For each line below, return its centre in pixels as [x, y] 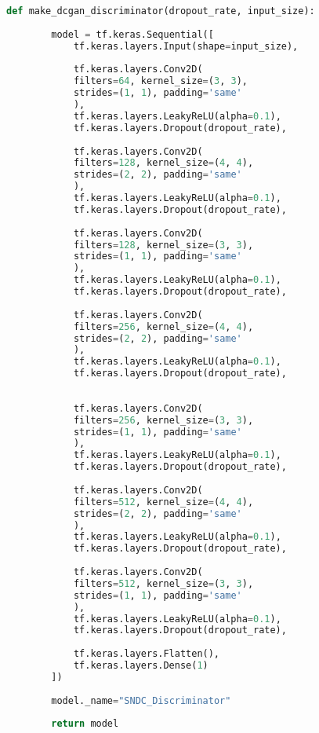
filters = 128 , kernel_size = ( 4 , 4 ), [163, 163]
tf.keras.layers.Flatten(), [147, 654]
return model [85, 724]
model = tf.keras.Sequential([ [132, 34]
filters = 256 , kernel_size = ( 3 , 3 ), [163, 420]
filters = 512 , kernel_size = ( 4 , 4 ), [163, 502]
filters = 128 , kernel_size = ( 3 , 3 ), [163, 245]
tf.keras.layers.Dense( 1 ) [141, 665]
